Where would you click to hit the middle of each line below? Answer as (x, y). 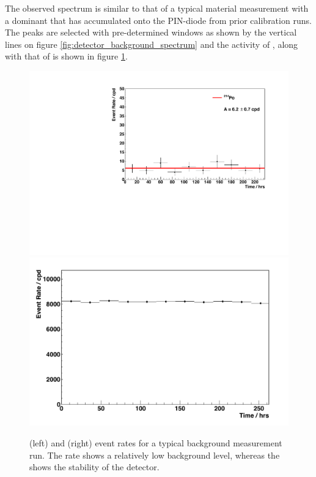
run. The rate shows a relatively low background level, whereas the (155, 455)
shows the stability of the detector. (94, 467)
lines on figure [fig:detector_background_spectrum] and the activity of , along (152, 44)
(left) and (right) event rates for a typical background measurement (156, 442)
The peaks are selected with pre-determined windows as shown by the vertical (151, 32)
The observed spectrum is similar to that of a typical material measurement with (157, 8)
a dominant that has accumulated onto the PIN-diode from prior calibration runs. (158, 20)
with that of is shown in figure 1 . (66, 56)
